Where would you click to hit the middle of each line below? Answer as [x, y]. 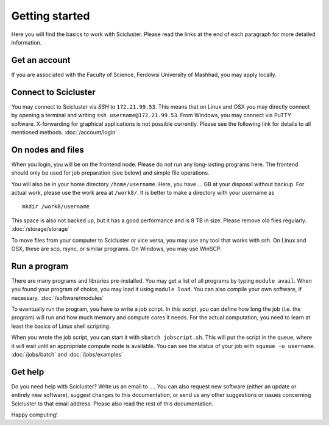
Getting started [51, 16]
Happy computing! [34, 415]
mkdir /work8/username [56, 207]
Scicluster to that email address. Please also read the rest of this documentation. [112, 404]
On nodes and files [48, 150]
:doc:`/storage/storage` [41, 229]
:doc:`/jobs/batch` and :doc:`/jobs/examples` [67, 354]
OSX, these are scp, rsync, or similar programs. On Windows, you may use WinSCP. [116, 249]
